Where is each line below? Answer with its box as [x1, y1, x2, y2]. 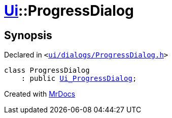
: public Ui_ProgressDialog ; [21, 74, 137, 83]
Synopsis [4, 28, 52, 42]
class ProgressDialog [4, 66, 90, 75]
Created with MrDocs [4, 90, 76, 99]
